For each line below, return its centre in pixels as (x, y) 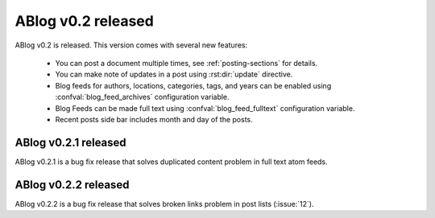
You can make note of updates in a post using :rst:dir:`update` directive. (174, 74)
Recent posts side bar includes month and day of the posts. (154, 119)
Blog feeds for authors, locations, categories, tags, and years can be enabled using (193, 85)
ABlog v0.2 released (85, 21)
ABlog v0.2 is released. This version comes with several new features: (131, 45)
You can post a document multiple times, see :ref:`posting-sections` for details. (186, 63)
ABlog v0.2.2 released (72, 185)
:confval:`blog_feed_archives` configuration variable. (142, 97)
